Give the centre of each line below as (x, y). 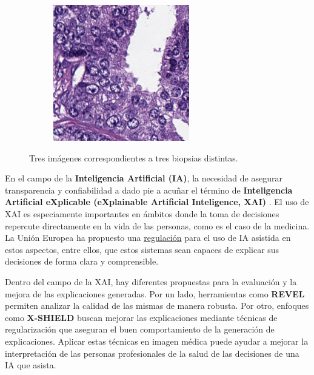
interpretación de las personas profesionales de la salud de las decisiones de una (152, 353)
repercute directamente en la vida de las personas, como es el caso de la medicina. (157, 225)
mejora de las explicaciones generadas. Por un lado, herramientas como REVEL (155, 293)
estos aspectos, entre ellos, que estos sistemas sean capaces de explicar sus (142, 249)
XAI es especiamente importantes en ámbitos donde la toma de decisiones (142, 213)
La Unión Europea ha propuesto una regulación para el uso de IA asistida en (148, 238)
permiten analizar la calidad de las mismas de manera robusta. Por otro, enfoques (157, 306)
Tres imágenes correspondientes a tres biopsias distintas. (134, 157)
